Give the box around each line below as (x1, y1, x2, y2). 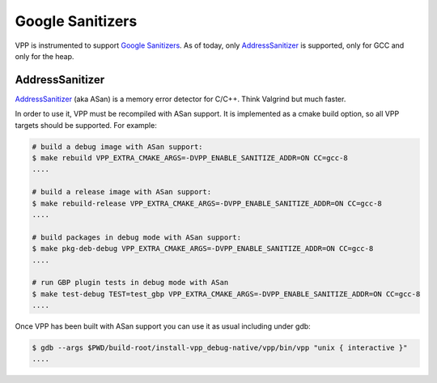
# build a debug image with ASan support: (32, 142, 203, 151)
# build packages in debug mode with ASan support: (32, 232, 242, 242)
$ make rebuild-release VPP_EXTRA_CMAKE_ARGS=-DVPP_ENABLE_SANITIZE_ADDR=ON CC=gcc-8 (32, 198, 382, 208)
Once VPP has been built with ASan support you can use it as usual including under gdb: (15, 321, 311, 331)
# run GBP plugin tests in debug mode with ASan (32, 278, 229, 287)
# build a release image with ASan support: (32, 187, 212, 197)
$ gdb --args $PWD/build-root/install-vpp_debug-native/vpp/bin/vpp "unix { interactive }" (32, 343, 408, 352)
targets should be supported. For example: (15, 120, 157, 130)
